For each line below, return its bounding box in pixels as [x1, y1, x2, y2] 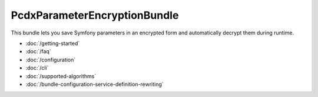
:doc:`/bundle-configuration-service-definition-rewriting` [25, 81, 164, 88]
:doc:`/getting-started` [25, 40, 80, 47]
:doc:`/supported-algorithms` [25, 72, 97, 79]
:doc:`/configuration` [25, 56, 76, 63]
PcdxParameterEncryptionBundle [11, 9, 179, 22]
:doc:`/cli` [25, 64, 49, 71]
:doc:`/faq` [25, 48, 51, 55]
